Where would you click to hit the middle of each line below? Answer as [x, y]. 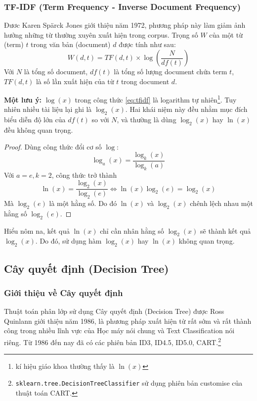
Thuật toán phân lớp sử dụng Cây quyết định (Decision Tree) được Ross [114, 311]
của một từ [226, 34]
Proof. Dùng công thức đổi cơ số [53, 146]
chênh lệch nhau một [221, 203]
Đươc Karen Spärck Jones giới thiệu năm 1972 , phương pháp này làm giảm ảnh [125, 25]
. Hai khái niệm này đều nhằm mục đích [186, 109]
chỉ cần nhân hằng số [132, 230]
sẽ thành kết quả [226, 230]
